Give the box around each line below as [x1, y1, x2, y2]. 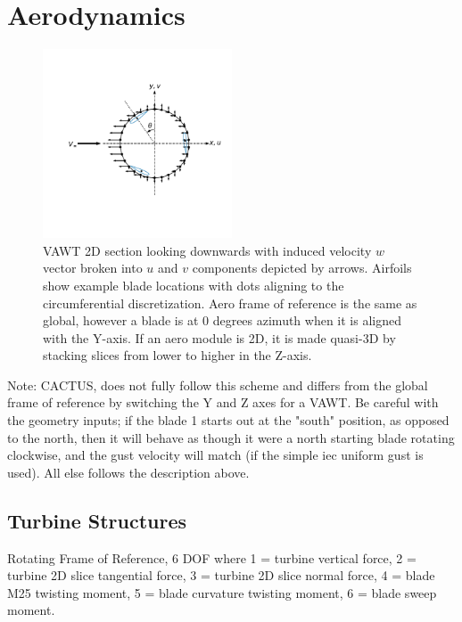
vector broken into [43, 258, 143, 277]
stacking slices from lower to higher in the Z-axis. [43, 346, 312, 364]
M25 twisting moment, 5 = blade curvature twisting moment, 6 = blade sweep [7, 583, 437, 602]
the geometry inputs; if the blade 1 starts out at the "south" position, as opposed [7, 411, 450, 430]
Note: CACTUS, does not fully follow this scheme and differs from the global [7, 375, 428, 394]
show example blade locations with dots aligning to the [43, 275, 344, 294]
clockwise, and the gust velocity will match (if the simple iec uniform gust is [7, 446, 424, 464]
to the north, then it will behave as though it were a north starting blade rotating [7, 428, 455, 446]
